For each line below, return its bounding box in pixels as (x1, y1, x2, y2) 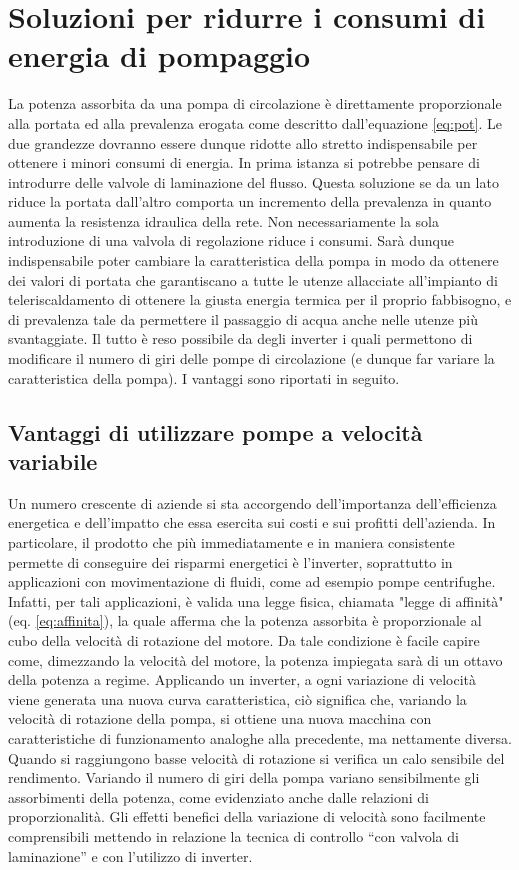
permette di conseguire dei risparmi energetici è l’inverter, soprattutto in (8, 551, 453, 572)
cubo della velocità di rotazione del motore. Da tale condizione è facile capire (8, 629, 480, 650)
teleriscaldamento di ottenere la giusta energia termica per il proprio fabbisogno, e (8, 289, 512, 310)
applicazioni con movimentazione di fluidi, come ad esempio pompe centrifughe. (8, 571, 496, 592)
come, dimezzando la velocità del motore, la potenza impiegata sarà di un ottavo (8, 649, 503, 670)
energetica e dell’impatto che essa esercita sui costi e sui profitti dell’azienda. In (8, 512, 496, 533)
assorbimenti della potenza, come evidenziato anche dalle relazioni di (8, 786, 429, 807)
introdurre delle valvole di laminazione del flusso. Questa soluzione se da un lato (8, 171, 499, 192)
